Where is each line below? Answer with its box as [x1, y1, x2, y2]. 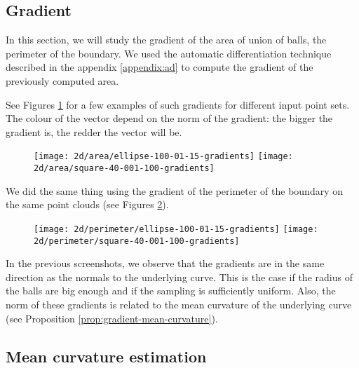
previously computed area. [6, 73, 119, 88]
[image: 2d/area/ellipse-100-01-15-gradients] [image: [34, 151, 293, 162]
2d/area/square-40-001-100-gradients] [34, 163, 215, 174]
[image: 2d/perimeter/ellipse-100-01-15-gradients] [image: [34, 224, 318, 234]
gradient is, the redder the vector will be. [6, 124, 182, 139]
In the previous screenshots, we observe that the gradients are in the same [6, 256, 325, 271]
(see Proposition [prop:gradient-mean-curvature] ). [6, 311, 218, 325]
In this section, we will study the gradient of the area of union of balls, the [6, 32, 327, 47]
